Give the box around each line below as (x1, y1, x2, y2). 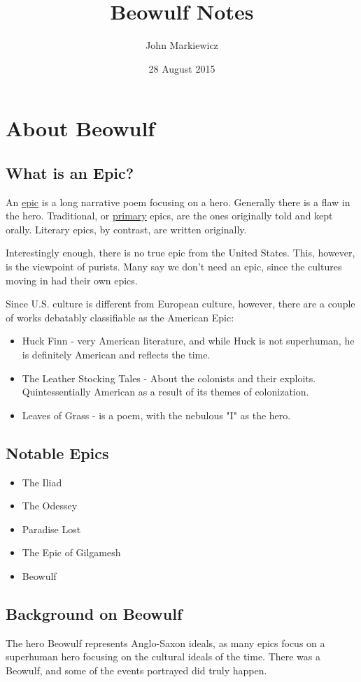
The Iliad (22, 474, 62, 489)
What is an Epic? (6, 161, 134, 183)
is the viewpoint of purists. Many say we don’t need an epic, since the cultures (6, 259, 342, 274)
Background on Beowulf (6, 602, 183, 624)
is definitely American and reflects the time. (22, 347, 211, 362)
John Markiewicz (146, 38, 218, 52)
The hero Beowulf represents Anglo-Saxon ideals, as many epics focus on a (6, 635, 325, 650)
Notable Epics (6, 442, 109, 463)
